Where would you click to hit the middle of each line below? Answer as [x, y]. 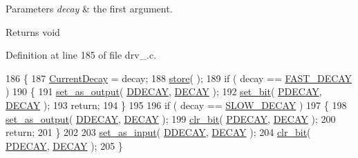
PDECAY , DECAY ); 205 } [64, 145]
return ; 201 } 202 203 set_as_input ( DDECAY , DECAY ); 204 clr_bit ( [158, 132]
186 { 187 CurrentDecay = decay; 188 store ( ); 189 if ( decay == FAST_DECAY [179, 78]
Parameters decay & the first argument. [89, 8]
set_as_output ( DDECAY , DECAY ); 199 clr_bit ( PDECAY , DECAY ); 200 [171, 118]
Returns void [33, 31]
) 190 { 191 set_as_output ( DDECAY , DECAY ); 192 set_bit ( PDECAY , [164, 91]
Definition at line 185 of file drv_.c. [81, 55]
